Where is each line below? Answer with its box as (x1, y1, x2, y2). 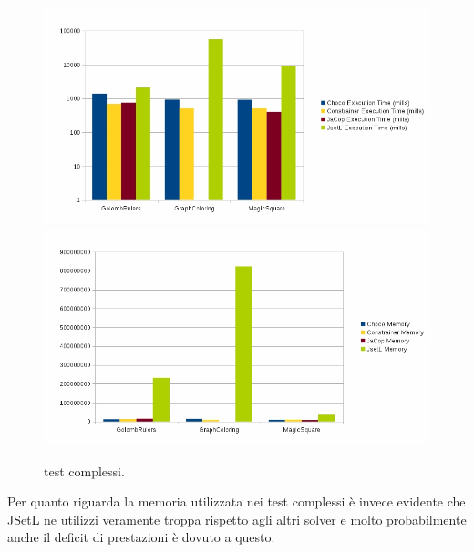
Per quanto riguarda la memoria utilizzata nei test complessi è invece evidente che (7, 492, 466, 511)
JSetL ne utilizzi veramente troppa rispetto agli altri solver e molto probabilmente (7, 509, 467, 528)
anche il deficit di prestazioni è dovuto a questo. (7, 527, 275, 547)
